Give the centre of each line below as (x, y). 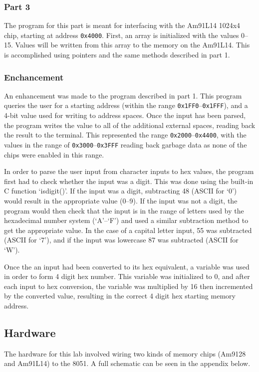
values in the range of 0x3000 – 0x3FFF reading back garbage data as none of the (126, 144)
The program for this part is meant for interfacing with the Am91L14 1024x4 (122, 25)
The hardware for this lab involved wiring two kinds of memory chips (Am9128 (125, 353)
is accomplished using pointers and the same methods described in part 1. (117, 55)
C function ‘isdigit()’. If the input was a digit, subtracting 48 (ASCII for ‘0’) (121, 191)
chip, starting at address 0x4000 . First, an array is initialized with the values (122, 35)
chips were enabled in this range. (54, 154)
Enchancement (34, 77)
